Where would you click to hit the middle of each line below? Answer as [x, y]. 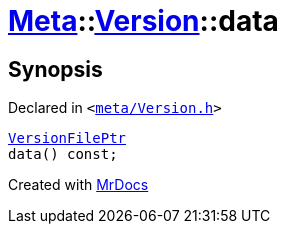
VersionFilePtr [67, 138]
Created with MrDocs [78, 185]
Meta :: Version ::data [143, 21]
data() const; [63, 154]
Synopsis [55, 69]
